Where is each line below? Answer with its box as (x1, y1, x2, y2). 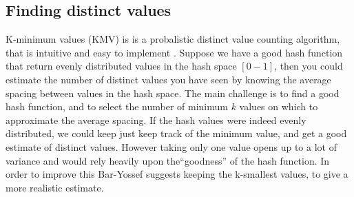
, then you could (274, 59, 343, 73)
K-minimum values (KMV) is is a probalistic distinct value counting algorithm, (6, 32, 340, 46)
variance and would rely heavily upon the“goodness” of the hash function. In (6, 153, 330, 167)
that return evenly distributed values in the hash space (6, 59, 237, 73)
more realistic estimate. (6, 180, 104, 194)
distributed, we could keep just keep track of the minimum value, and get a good (6, 126, 347, 141)
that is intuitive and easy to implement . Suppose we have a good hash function (6, 45, 343, 59)
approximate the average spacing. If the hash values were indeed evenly (6, 112, 306, 127)
